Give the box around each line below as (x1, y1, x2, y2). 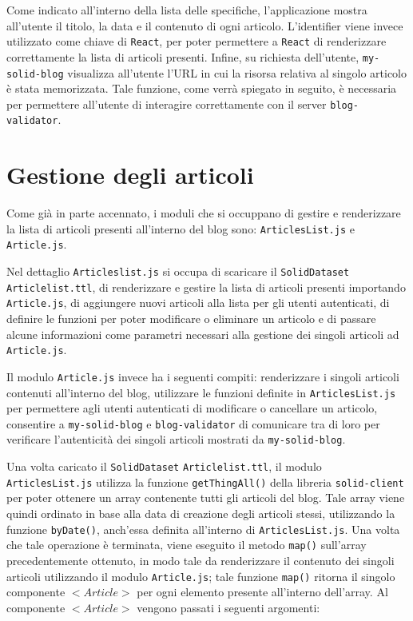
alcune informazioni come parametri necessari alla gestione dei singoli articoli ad (6, 325, 399, 342)
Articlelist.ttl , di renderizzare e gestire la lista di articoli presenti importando (6, 278, 406, 295)
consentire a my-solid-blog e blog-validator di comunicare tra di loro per (6, 415, 380, 432)
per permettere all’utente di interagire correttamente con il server (6, 95, 327, 112)
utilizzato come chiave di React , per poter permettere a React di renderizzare (6, 33, 387, 50)
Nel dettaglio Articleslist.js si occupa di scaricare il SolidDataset (6, 263, 350, 280)
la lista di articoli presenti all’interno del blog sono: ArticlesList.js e (6, 220, 355, 237)
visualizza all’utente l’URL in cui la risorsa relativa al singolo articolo (67, 64, 407, 81)
